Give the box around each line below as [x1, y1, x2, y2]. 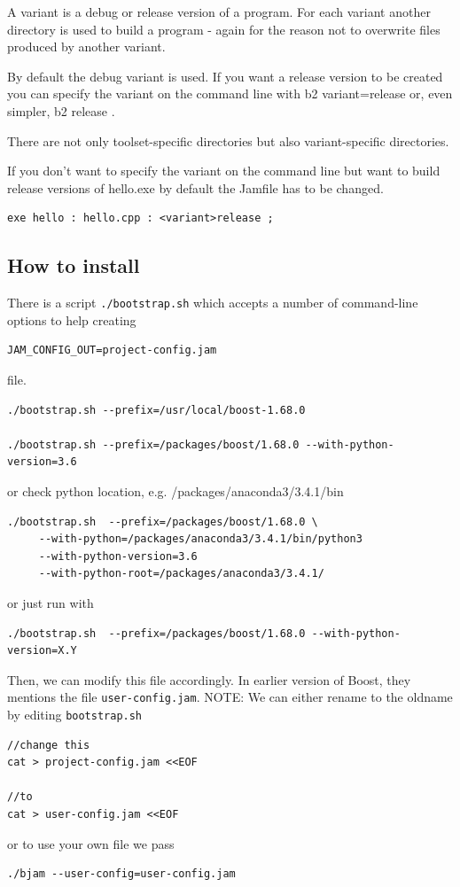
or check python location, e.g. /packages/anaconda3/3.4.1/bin [7, 481, 344, 500]
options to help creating [7, 310, 136, 329]
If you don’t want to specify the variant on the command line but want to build [7, 161, 441, 180]
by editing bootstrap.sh [7, 704, 143, 723]
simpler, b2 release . [7, 101, 115, 120]
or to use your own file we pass [7, 834, 175, 852]
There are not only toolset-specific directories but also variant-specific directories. [7, 131, 449, 150]
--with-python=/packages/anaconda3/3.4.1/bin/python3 [38, 533, 363, 546]
